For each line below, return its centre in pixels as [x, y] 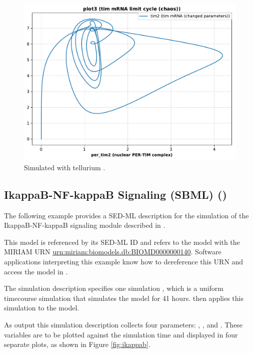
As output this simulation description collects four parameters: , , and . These [123, 324]
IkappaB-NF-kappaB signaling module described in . [85, 225]
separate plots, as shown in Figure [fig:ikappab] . [77, 344]
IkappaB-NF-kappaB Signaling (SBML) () [115, 194]
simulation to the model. [42, 308]
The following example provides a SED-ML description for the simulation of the [126, 215]
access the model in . [36, 271]
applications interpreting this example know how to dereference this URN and [124, 261]
